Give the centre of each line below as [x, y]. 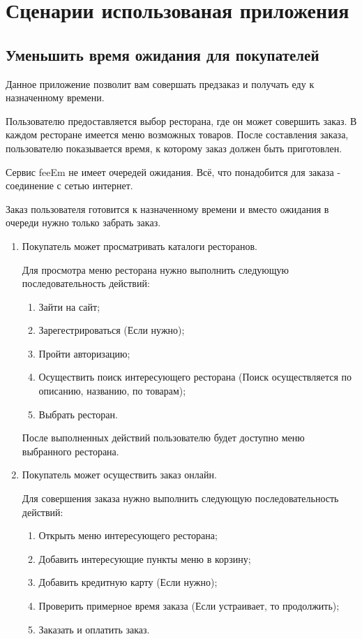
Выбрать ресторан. [78, 414]
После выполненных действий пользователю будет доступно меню [163, 438]
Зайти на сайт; [69, 306]
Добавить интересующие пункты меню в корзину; [145, 558]
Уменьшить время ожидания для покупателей [163, 54]
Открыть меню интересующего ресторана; [128, 535]
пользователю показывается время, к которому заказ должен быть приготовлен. [174, 148]
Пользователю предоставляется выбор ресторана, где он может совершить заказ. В [181, 120]
